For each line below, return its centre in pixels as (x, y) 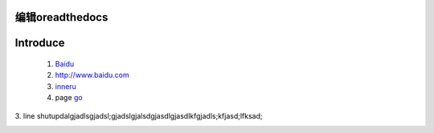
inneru (66, 86)
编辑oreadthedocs (61, 17)
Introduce (40, 43)
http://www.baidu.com (92, 75)
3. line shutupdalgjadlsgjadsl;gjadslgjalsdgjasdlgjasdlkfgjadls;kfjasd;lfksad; (139, 115)
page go (69, 98)
